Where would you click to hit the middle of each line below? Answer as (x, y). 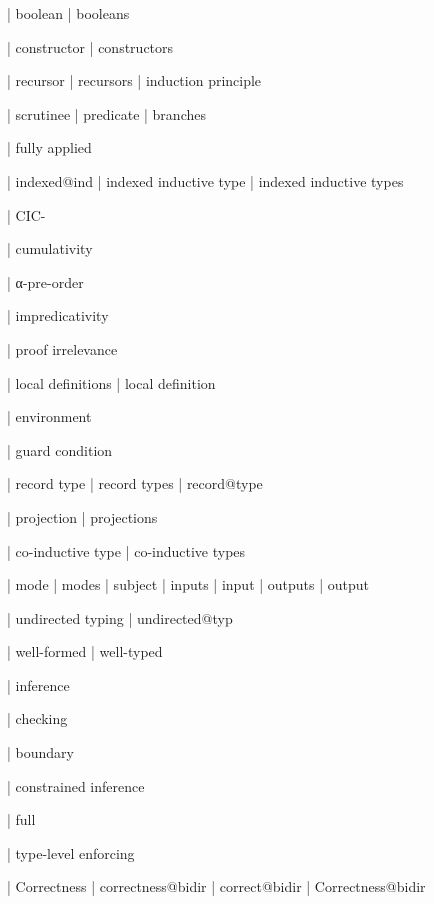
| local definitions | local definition (111, 382)
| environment (49, 416)
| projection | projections (82, 516)
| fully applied (49, 147)
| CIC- (26, 214)
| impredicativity (58, 315)
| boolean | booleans (68, 13)
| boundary (40, 752)
